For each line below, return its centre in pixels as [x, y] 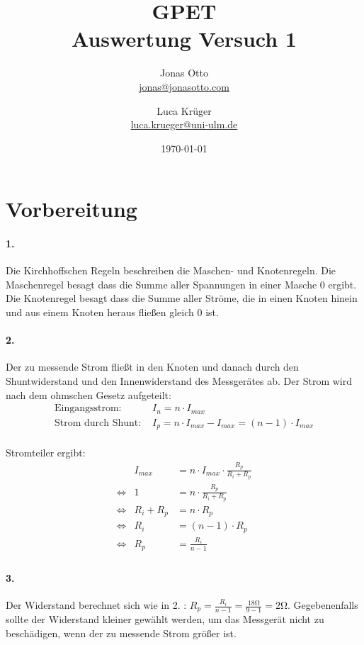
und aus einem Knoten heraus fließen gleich [100, 312]
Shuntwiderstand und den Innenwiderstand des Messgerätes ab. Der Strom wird [179, 381]
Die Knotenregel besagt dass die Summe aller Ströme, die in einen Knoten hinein [182, 298]
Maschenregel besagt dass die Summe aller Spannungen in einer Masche [161, 284]
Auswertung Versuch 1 [184, 39]
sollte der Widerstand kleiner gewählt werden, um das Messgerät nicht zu [165, 619]
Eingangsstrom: [88, 409]
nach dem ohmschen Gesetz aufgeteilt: [89, 394]
